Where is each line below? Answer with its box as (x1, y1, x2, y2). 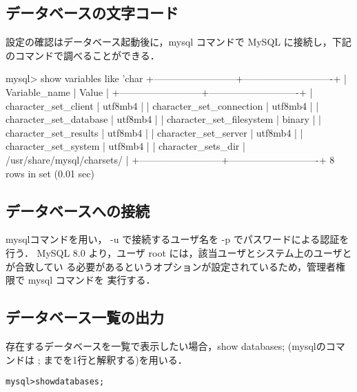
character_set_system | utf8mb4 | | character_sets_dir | (6, 139, 245, 153)
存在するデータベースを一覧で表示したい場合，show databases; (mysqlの (6, 338, 326, 353)
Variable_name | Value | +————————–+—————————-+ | (6, 84, 313, 99)
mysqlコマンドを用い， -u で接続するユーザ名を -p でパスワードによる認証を (6, 232, 349, 246)
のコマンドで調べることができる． (6, 48, 160, 62)
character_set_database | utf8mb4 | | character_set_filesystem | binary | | (6, 112, 321, 126)
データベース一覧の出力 (6, 306, 164, 328)
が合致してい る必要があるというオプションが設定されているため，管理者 (6, 259, 336, 273)
